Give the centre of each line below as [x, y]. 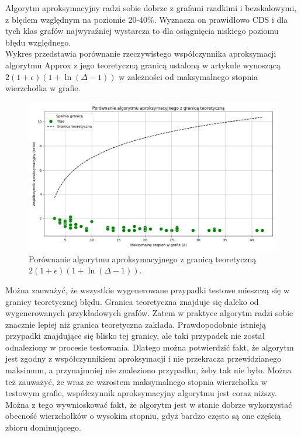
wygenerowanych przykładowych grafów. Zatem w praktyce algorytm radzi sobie [149, 313]
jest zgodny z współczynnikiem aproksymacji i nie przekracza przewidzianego [143, 358]
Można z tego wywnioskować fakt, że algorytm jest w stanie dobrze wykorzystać [149, 404]
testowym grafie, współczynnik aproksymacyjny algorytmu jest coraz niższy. [141, 393]
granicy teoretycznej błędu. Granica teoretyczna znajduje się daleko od [132, 301]
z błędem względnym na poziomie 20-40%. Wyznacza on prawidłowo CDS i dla [147, 19]
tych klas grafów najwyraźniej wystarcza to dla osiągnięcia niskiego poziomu [142, 31]
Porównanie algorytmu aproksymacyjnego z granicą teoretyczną [143, 259]
